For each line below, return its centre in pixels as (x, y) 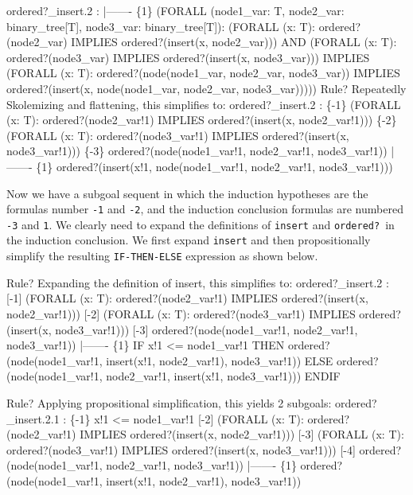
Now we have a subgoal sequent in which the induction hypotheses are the (187, 193)
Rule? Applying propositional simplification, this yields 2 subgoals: (169, 402)
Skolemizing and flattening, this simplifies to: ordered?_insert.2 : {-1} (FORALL (204, 104)
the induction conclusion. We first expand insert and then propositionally (189, 240)
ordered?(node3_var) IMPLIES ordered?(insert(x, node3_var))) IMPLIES (188, 57)
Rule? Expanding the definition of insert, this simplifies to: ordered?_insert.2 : (198, 282)
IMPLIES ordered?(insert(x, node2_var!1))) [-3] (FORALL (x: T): (242, 434)
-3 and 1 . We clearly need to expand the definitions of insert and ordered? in (201, 224)
